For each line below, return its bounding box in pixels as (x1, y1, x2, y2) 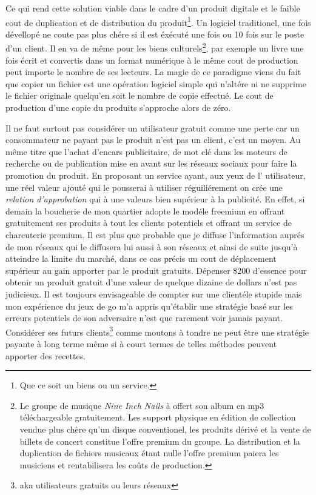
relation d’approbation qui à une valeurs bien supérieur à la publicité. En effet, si (5, 193, 305, 205)
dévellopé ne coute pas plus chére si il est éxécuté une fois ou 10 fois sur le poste (5, 27, 304, 40)
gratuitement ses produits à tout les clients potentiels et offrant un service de (5, 216, 292, 229)
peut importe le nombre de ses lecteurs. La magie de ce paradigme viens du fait (5, 65, 301, 78)
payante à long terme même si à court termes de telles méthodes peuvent (5, 337, 277, 350)
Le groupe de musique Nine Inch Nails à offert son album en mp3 (19, 399, 264, 411)
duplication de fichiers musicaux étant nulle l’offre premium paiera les (19, 447, 279, 459)
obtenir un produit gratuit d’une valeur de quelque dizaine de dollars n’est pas (5, 276, 297, 288)
